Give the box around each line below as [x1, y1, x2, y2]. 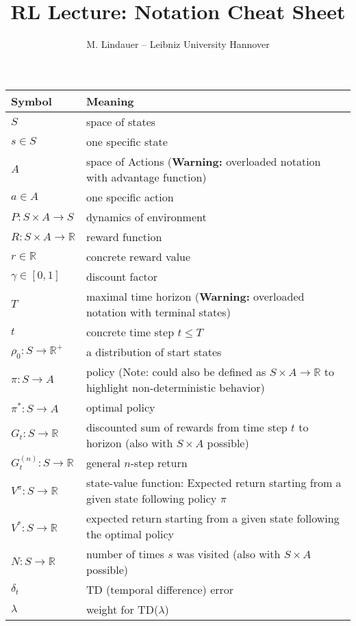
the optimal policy [86, 525, 174, 542]
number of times [86, 545, 164, 562]
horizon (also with [86, 434, 173, 451]
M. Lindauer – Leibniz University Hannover [86, 37, 270, 51]
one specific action [86, 188, 174, 205]
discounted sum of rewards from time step [86, 418, 288, 435]
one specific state [86, 133, 168, 149]
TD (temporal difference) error [86, 581, 234, 597]
